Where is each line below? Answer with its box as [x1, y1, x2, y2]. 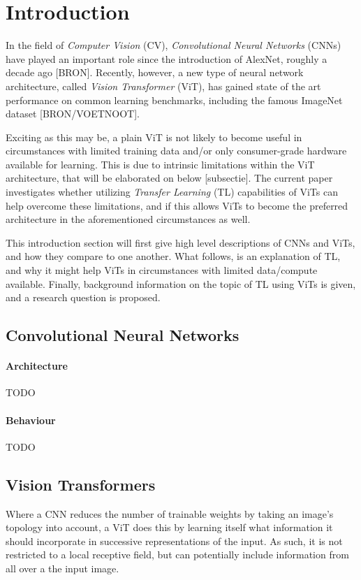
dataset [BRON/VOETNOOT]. [6, 106, 140, 121]
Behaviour [6, 412, 56, 427]
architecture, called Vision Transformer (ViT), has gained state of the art [6, 78, 321, 93]
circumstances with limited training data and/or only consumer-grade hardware [6, 143, 347, 158]
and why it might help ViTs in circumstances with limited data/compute [6, 263, 318, 277]
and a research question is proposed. [6, 290, 161, 305]
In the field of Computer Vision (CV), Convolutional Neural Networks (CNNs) [6, 38, 341, 52]
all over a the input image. [6, 560, 119, 575]
